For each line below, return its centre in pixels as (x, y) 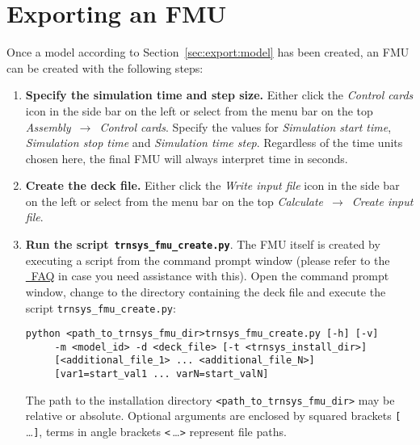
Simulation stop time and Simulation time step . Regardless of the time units (214, 143)
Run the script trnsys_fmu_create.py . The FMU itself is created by (203, 244)
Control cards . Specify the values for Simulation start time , (246, 126)
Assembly (48, 126)
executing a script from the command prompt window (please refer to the (208, 260)
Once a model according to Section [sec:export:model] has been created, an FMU (208, 52)
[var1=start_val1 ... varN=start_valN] (162, 374)
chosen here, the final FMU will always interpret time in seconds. (187, 158)
